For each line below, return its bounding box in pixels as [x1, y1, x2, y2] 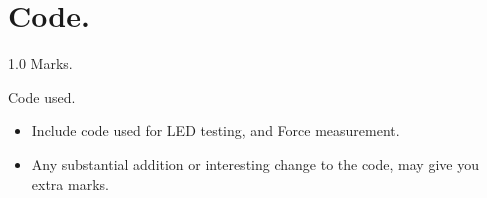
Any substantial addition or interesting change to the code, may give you [31, 153, 479, 174]
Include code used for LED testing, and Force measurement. [31, 120, 400, 141]
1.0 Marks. [8, 53, 73, 74]
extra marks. [31, 173, 109, 194]
